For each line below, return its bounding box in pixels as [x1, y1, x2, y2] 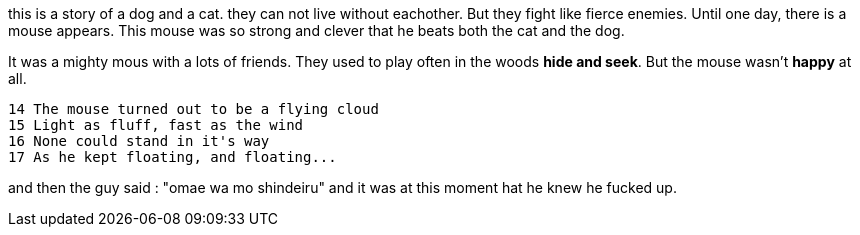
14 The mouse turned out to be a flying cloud [8, 101, 379, 117]
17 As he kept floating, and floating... [8, 149, 337, 165]
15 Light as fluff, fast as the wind [8, 117, 304, 133]
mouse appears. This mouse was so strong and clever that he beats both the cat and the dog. [8, 22, 625, 39]
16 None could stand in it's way [8, 133, 270, 149]
